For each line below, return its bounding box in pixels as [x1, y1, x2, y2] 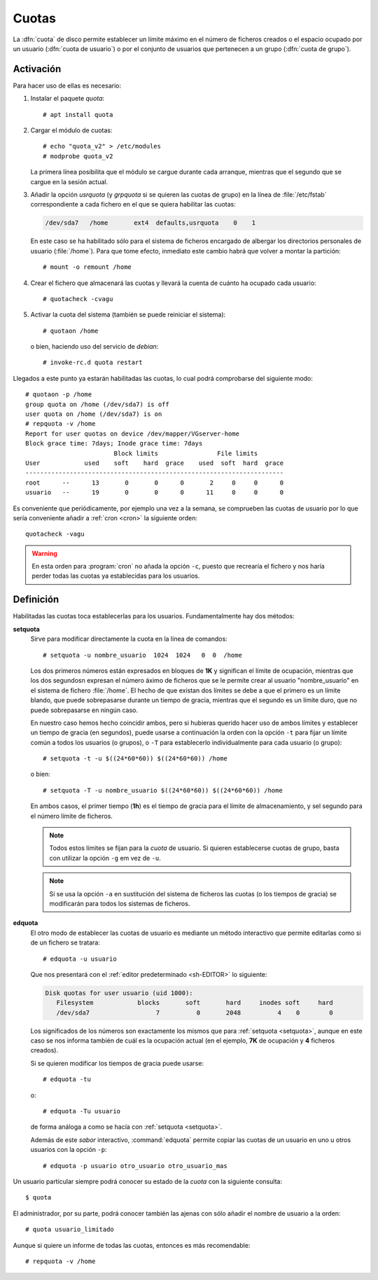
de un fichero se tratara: [30, 938, 101, 947]
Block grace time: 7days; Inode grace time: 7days [25, 440, 203, 447]
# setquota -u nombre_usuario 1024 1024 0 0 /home [43, 651, 243, 659]
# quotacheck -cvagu [43, 295, 113, 302]
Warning [31, 549, 57, 557]
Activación [13, 63, 62, 75]
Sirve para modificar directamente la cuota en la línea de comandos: [30, 634, 227, 644]
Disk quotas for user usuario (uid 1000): [45, 989, 193, 997]
